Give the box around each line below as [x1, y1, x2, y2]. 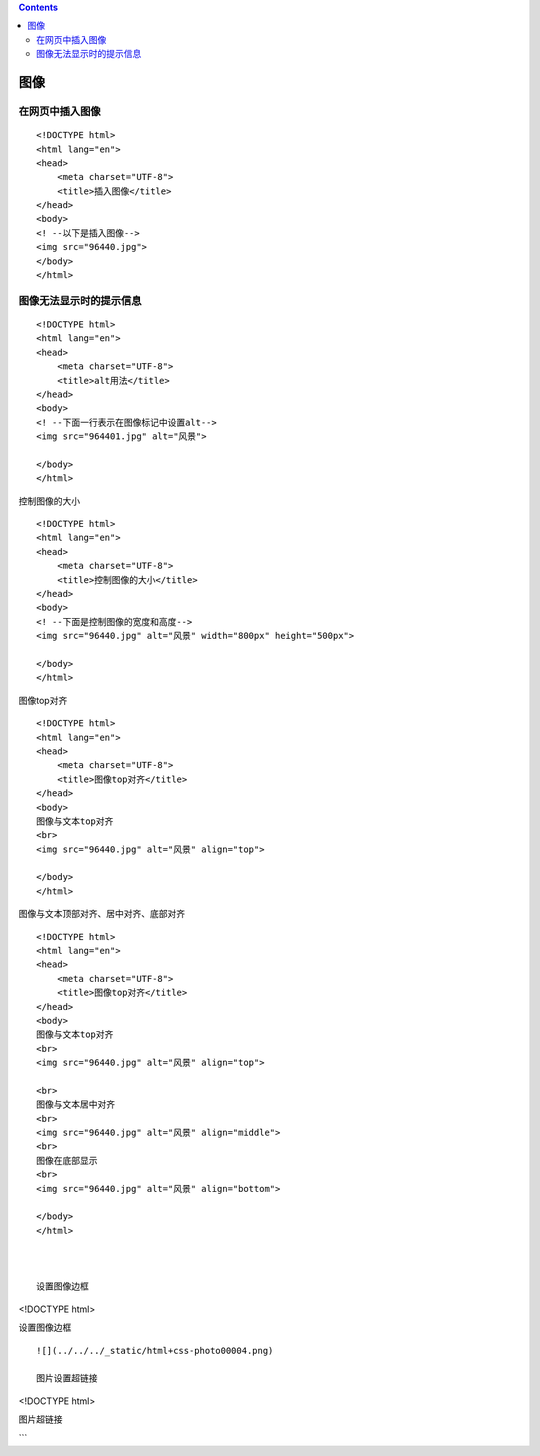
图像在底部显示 [36, 1155, 98, 1166]
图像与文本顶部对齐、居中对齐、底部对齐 [18, 908, 185, 920]
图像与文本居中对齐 [36, 1099, 115, 1110]
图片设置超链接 [36, 1373, 98, 1384]
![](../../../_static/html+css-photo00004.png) [36, 1345, 274, 1356]
